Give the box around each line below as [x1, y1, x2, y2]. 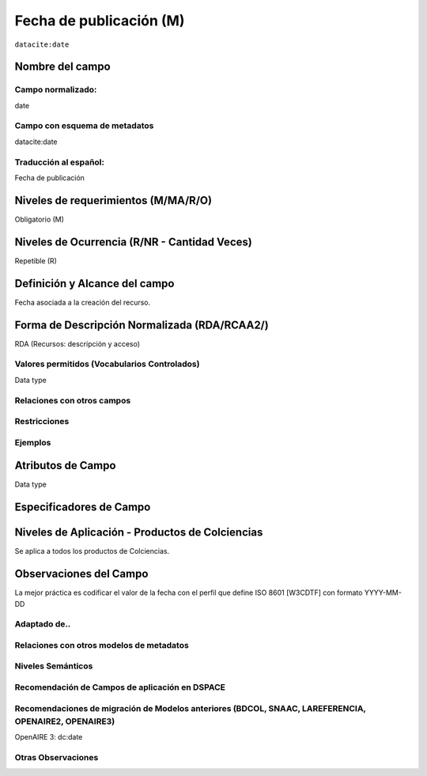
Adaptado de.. [14, 619, 71, 630]
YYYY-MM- [364, 588, 402, 597]
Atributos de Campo [14, 459, 116, 472]
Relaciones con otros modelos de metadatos [14, 639, 189, 650]
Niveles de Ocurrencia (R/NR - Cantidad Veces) [14, 235, 252, 248]
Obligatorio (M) [14, 214, 65, 224]
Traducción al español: [14, 157, 104, 168]
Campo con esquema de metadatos [14, 120, 154, 131]
